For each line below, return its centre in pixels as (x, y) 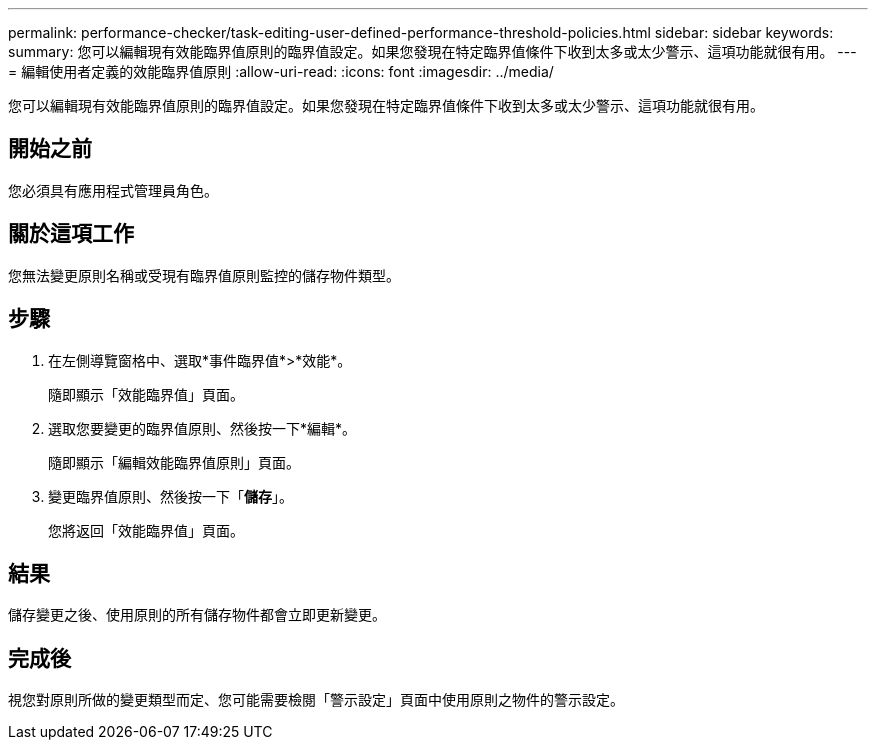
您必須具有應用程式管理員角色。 (113, 190)
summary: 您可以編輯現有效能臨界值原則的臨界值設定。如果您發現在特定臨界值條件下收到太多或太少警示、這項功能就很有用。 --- (432, 51)
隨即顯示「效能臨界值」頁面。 (146, 394)
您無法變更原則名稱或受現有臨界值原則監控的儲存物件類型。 (204, 275)
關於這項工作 (71, 234)
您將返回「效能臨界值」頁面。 (146, 530)
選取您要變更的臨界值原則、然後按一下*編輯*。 (202, 428)
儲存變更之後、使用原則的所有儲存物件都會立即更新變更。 (197, 615)
